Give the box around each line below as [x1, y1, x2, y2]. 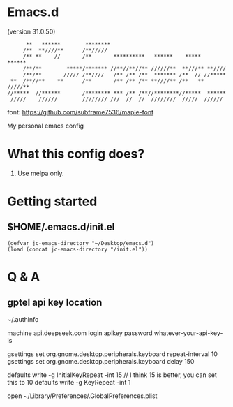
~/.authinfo [7, 315, 39, 323]
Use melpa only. [17, 169, 64, 177]
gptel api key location [7, 297, 103, 309]
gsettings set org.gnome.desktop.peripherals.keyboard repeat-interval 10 [7, 350, 218, 358]
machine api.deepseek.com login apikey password [7, 329, 153, 337]
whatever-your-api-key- [153, 329, 223, 337]
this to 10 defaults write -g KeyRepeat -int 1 [7, 378, 131, 386]
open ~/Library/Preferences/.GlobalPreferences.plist [7, 392, 158, 400]
